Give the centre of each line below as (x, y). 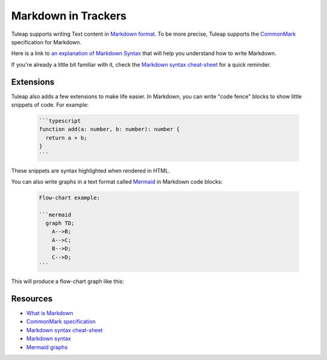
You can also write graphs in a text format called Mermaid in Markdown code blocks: (117, 181)
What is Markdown (50, 313)
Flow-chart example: (69, 198)
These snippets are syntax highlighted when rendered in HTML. (91, 170)
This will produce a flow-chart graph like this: (68, 281)
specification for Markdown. (46, 42)
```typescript (60, 121)
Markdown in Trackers (69, 16)
